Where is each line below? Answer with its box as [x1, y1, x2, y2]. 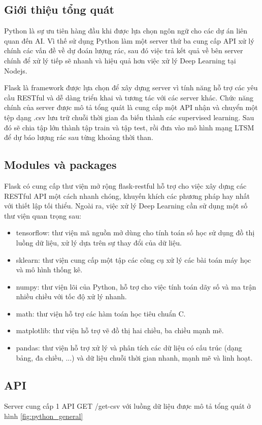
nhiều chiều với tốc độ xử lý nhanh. [16, 291, 127, 302]
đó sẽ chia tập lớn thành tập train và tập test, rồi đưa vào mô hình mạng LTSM [4, 122, 254, 132]
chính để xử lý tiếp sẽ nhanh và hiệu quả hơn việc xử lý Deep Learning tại [4, 55, 236, 65]
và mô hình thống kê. [16, 264, 83, 275]
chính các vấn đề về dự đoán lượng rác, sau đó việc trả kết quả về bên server [4, 45, 243, 56]
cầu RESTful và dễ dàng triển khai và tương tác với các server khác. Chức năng [4, 92, 253, 102]
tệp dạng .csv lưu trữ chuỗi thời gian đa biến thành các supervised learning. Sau [4, 112, 254, 122]
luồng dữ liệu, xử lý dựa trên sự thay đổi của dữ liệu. [16, 237, 182, 247]
